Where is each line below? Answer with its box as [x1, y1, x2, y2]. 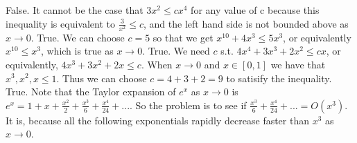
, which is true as [40, 44, 114, 58]
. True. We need [142, 44, 210, 58]
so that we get [153, 30, 214, 44]
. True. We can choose [31, 30, 125, 44]
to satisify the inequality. [226, 70, 332, 85]
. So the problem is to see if [130, 97, 247, 112]
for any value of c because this [191, 3, 320, 17]
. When [141, 57, 173, 71]
